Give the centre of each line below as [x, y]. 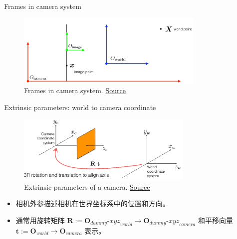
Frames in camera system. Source [75, 90]
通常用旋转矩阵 [40, 220]
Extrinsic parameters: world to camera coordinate [80, 107]
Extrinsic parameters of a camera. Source [87, 186]
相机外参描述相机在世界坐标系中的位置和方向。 [93, 203]
